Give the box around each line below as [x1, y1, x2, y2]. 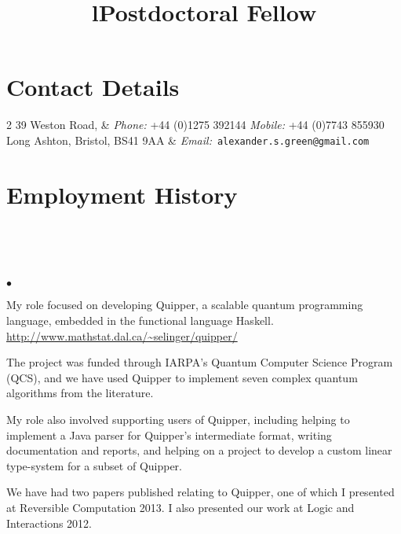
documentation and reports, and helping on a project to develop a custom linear [6, 442, 392, 459]
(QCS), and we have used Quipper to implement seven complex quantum [6, 369, 358, 385]
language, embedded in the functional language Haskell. [6, 312, 274, 329]
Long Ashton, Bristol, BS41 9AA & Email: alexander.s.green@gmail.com [6, 131, 370, 148]
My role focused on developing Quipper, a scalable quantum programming [6, 296, 363, 313]
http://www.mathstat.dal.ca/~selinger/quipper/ [6, 327, 238, 344]
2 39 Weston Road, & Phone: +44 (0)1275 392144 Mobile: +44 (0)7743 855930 [6, 116, 385, 133]
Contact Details [6, 71, 180, 103]
